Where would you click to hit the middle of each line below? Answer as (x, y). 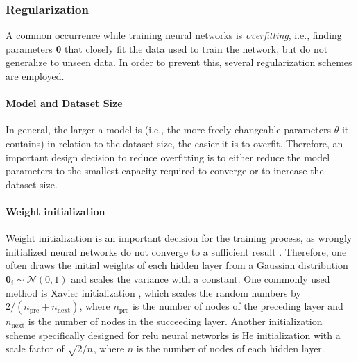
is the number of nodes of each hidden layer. (230, 348)
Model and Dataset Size (64, 103)
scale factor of (35, 348)
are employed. (35, 76)
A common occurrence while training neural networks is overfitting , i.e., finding (174, 35)
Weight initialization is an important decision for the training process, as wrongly (179, 238)
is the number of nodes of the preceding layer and (238, 306)
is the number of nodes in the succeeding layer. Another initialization (175, 321)
